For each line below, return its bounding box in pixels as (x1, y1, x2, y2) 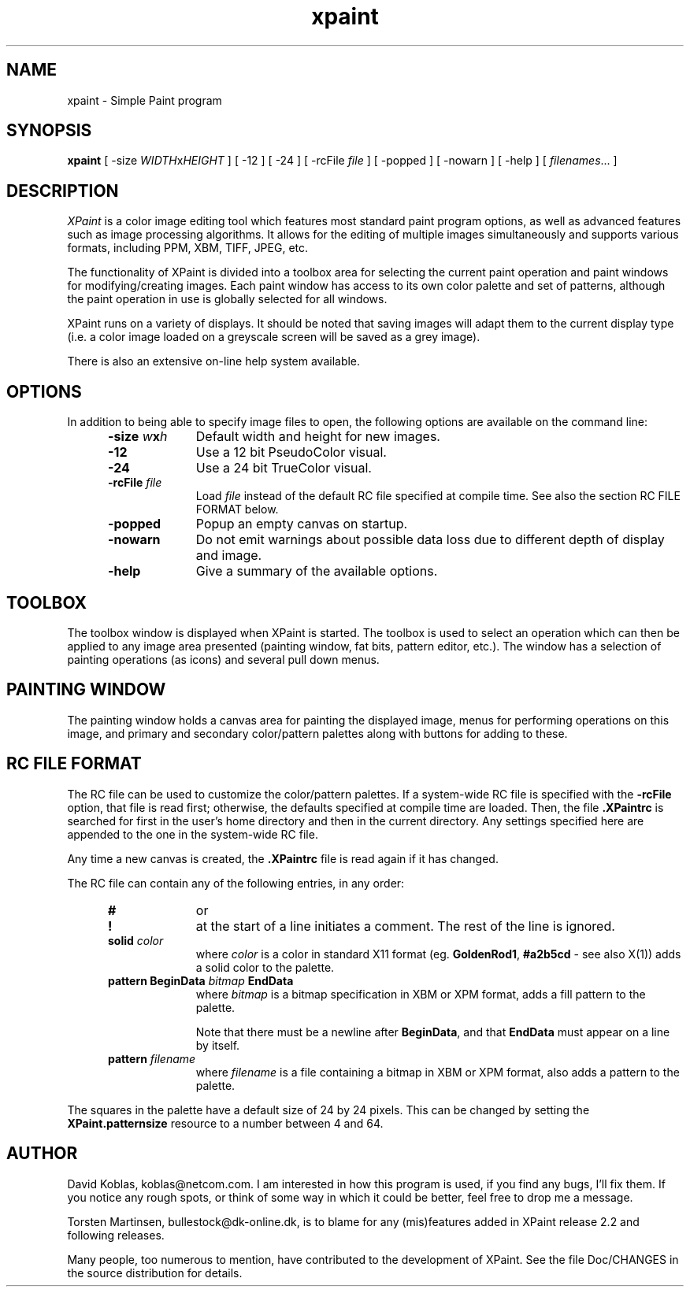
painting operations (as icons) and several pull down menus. (67, 652, 380, 666)
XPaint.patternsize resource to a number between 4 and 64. (67, 1116, 384, 1130)
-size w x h (108, 428, 168, 445)
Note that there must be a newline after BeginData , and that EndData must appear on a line (195, 1024, 670, 1039)
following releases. (67, 1228, 165, 1242)
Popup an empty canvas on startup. (195, 516, 408, 532)
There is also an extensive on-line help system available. (67, 354, 361, 369)
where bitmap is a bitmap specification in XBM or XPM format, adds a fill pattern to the (195, 987, 646, 1001)
